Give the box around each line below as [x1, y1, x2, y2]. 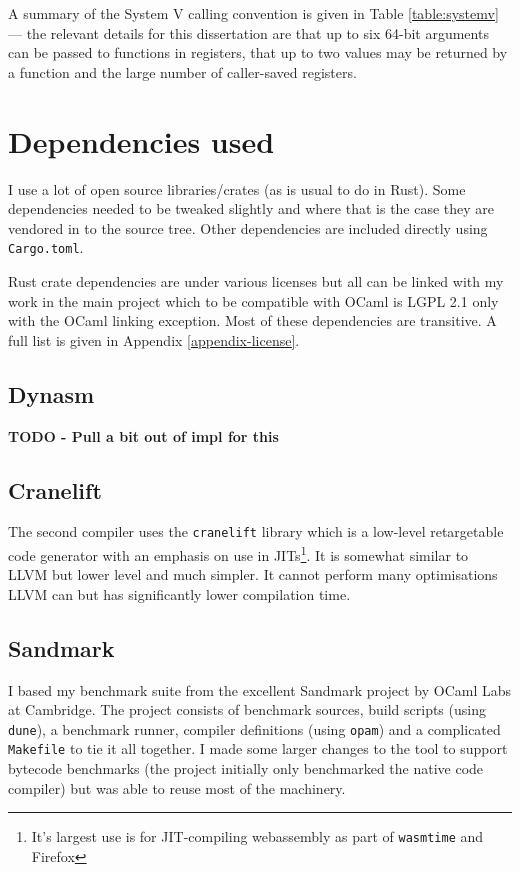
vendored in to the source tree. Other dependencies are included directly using [8, 217, 488, 238]
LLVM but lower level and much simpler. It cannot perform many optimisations [8, 564, 498, 585]
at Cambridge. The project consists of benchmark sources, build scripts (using [8, 699, 486, 720]
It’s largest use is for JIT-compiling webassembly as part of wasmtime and [31, 826, 484, 847]
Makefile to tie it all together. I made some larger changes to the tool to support [8, 738, 508, 759]
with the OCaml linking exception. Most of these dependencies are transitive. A [8, 310, 497, 331]
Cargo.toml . [8, 237, 84, 258]
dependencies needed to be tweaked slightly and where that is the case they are [8, 198, 495, 219]
